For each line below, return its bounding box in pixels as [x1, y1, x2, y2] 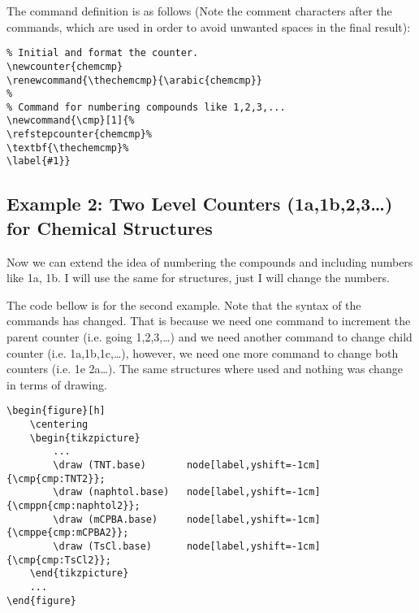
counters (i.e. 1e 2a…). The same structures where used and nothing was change [6, 360, 403, 377]
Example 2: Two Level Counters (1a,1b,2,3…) [6, 191, 393, 216]
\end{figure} [6, 594, 76, 606]
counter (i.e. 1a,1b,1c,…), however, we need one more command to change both [6, 344, 399, 361]
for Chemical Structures [6, 215, 213, 240]
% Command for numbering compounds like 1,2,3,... [6, 101, 286, 113]
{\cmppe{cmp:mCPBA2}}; [6, 527, 129, 539]
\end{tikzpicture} [29, 567, 129, 580]
